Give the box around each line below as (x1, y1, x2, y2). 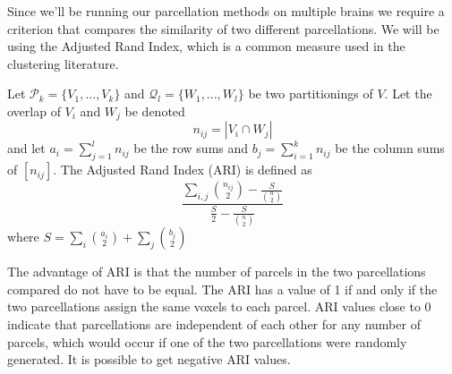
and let (7, 139, 46, 157)
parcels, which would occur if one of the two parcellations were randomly (7, 332, 407, 351)
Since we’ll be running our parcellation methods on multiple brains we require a (7, 2, 445, 20)
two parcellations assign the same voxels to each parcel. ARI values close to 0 (7, 297, 431, 316)
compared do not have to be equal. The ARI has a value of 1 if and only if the (7, 279, 438, 298)
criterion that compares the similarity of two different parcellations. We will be (7, 19, 439, 38)
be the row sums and (133, 139, 249, 157)
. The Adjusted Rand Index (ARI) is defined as (53, 160, 312, 179)
